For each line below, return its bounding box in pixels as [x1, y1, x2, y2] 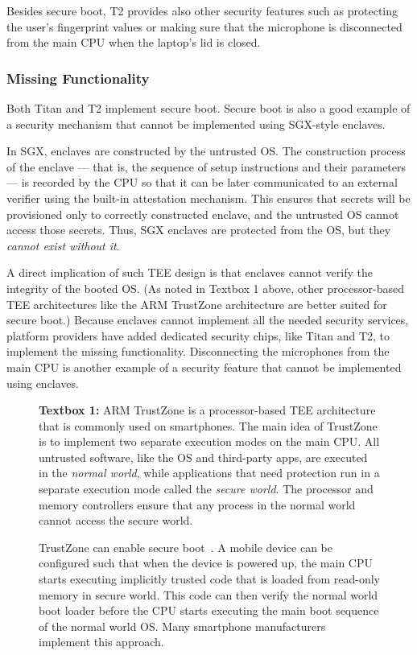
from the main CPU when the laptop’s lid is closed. [6, 34, 261, 51]
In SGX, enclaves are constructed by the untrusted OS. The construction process [6, 142, 406, 159]
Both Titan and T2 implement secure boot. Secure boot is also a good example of [6, 100, 411, 116]
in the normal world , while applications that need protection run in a [39, 464, 380, 481]
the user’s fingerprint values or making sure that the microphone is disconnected [6, 18, 403, 35]
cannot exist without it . [6, 237, 120, 253]
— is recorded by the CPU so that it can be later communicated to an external [6, 174, 398, 191]
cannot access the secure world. [39, 512, 193, 529]
